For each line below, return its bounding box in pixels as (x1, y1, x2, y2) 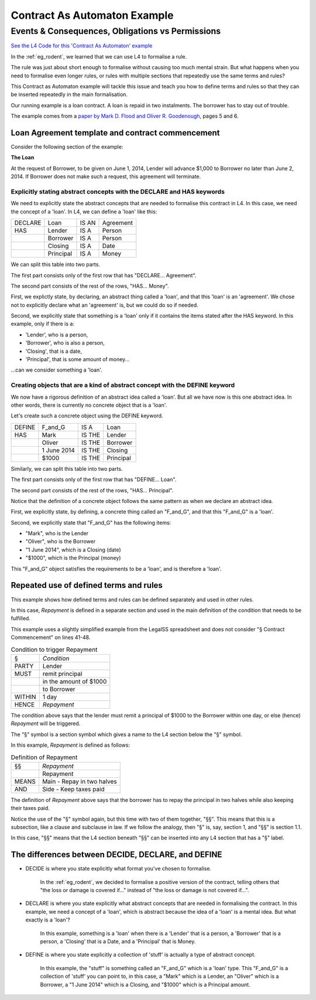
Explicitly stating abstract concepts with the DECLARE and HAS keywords (11, 188, 225, 196)
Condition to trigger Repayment (11, 645, 98, 654)
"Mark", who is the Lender (25, 530, 89, 537)
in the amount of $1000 (42, 677, 107, 685)
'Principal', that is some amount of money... (25, 356, 130, 363)
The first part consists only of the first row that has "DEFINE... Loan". (11, 476, 177, 483)
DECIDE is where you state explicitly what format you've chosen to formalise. (25, 865, 212, 872)
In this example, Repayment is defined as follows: (11, 742, 130, 749)
